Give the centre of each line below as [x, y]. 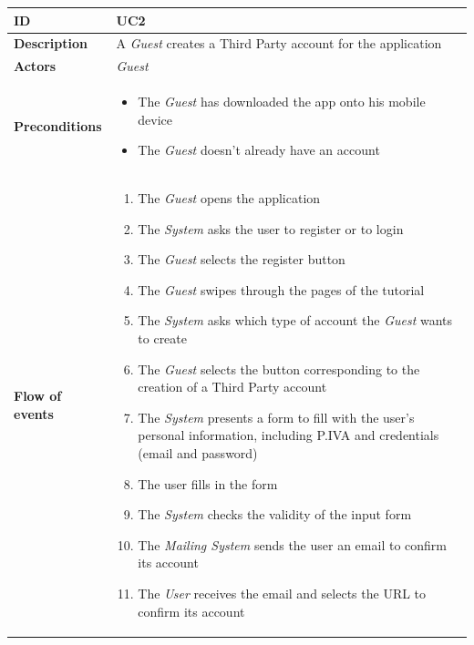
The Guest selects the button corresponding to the [279, 369]
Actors [35, 66]
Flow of [38, 396]
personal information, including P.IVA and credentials [289, 435]
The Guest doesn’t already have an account [259, 150]
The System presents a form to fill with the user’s [276, 417]
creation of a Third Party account [232, 387]
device [155, 119]
